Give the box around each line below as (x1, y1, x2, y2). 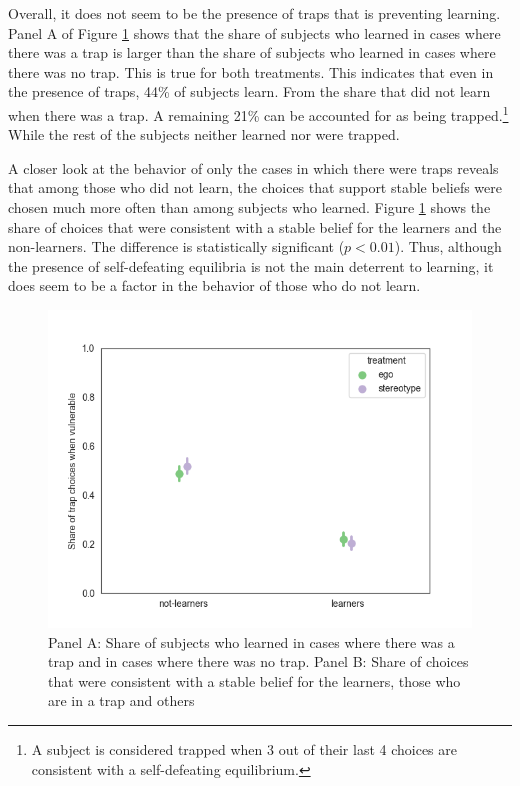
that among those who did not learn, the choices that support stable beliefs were (8, 177, 502, 198)
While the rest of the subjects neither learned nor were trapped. (8, 124, 400, 145)
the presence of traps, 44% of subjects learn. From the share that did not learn (8, 81, 491, 102)
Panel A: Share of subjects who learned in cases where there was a (48, 631, 455, 652)
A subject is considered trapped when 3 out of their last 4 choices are (31, 738, 457, 759)
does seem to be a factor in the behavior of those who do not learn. (8, 275, 421, 296)
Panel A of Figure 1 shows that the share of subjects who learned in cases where (8, 22, 501, 43)
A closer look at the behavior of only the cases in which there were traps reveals (8, 157, 499, 178)
